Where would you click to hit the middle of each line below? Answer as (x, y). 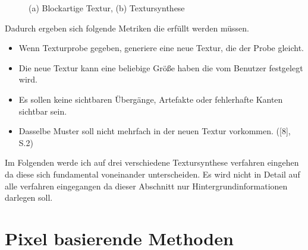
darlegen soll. (29, 197)
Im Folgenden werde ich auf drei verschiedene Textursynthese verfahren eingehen (152, 162)
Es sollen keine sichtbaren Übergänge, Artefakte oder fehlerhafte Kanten (151, 99)
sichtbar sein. (43, 111)
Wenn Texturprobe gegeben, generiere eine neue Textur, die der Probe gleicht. (161, 48)
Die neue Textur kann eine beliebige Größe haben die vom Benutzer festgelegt (161, 67)
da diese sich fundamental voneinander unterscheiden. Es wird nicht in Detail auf (153, 174)
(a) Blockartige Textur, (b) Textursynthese (107, 8)
